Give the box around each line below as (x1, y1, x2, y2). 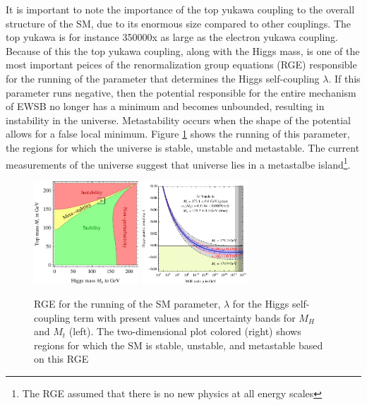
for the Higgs (232, 296, 289, 310)
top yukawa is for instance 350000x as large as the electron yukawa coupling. (6, 30, 338, 44)
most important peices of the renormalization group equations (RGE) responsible (6, 57, 357, 72)
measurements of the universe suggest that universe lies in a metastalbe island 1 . (6, 155, 351, 171)
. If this (328, 71, 361, 85)
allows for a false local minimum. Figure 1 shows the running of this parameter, (6, 126, 350, 141)
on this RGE (34, 351, 89, 366)
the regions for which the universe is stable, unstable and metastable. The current (6, 140, 360, 155)
